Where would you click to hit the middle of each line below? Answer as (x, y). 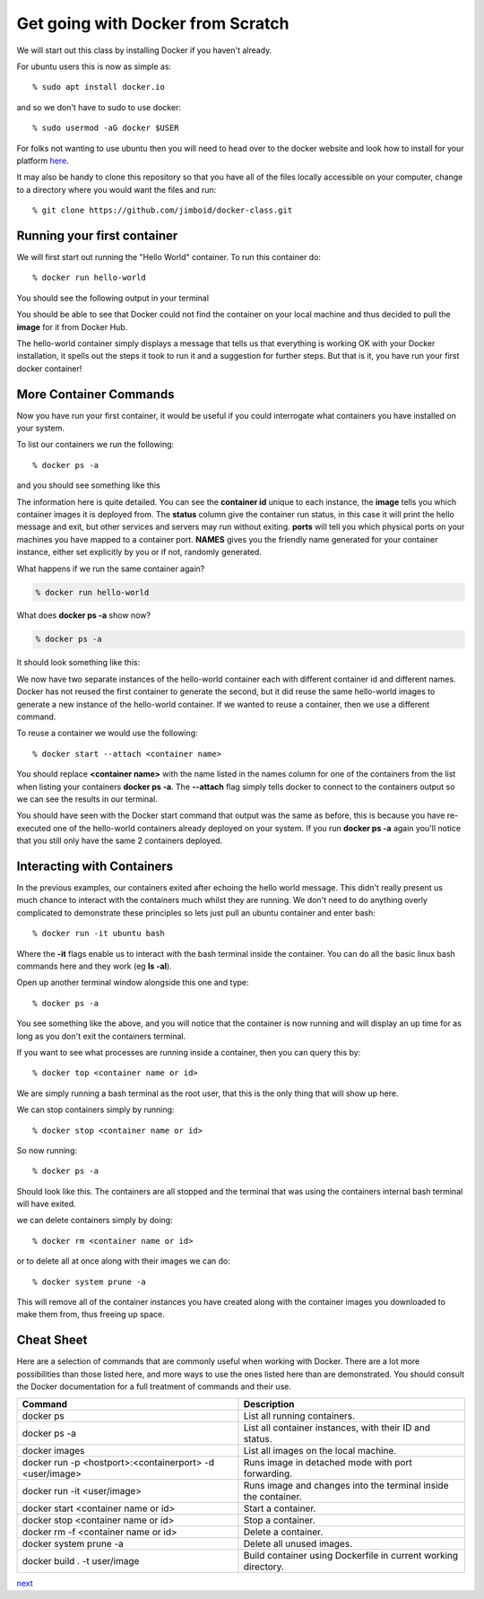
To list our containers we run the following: (95, 445)
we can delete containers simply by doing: (95, 1221)
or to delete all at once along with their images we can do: (123, 1261)
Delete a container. (283, 1532)
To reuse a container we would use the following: (107, 733)
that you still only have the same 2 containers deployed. (120, 841)
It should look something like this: (78, 663)
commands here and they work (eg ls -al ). (94, 966)
